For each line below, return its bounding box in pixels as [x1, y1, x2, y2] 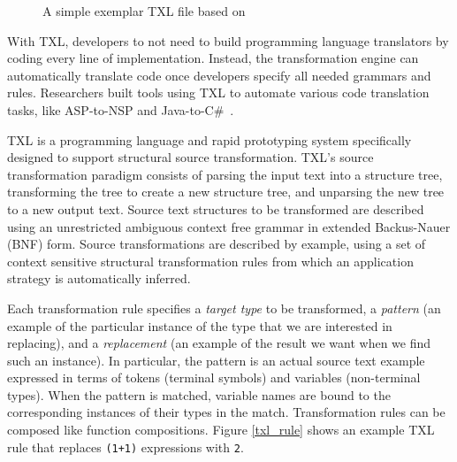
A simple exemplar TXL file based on [42, 2, 246, 19]
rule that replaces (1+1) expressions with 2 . [7, 437, 244, 456]
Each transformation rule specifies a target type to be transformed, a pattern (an [7, 298, 441, 317]
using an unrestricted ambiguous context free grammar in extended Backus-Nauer [7, 217, 451, 235]
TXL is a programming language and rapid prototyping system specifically [7, 130, 412, 149]
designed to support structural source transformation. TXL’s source [7, 148, 374, 166]
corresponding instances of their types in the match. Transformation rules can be [7, 403, 446, 421]
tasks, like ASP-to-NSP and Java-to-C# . [7, 100, 234, 119]
